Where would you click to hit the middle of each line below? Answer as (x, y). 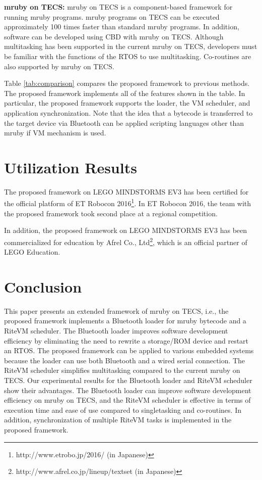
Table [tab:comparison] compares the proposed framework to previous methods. (127, 83)
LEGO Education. (32, 252)
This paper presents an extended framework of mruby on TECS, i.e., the (116, 310)
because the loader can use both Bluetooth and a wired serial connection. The (125, 360)
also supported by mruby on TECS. (59, 66)
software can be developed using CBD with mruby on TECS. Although (114, 36)
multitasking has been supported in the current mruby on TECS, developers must (131, 46)
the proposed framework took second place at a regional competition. (111, 213)
